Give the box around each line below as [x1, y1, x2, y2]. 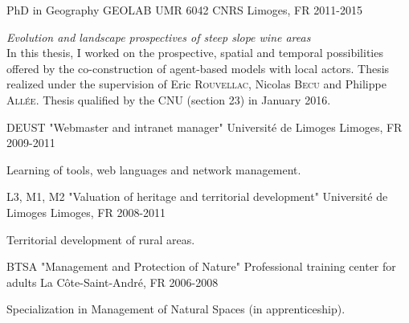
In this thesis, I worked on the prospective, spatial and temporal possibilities [6, 44, 383, 61]
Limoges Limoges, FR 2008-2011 [6, 203, 166, 220]
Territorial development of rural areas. [6, 231, 195, 247]
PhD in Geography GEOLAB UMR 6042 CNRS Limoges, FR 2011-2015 [6, 2, 362, 18]
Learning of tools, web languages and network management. [6, 161, 301, 178]
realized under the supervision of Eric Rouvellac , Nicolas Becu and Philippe [6, 76, 387, 92]
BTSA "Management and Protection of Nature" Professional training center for [6, 258, 396, 275]
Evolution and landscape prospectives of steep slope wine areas [6, 28, 311, 45]
